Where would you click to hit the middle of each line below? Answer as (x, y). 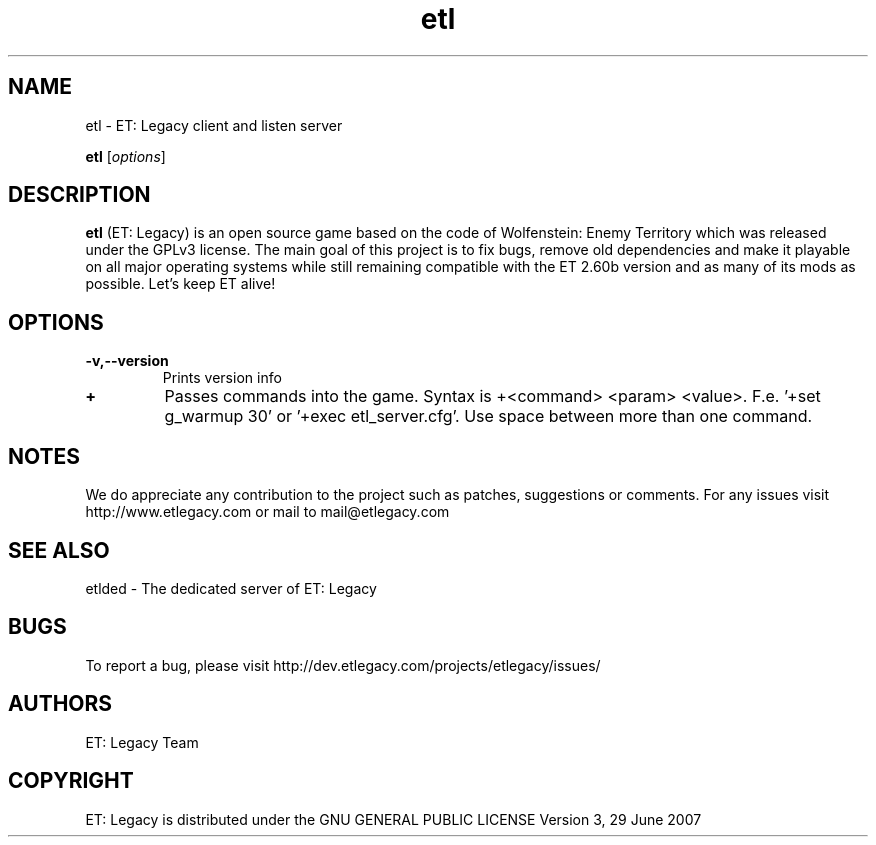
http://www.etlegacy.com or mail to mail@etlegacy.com (267, 512)
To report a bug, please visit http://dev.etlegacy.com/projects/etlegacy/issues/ (343, 665)
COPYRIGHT (71, 781)
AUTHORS (60, 704)
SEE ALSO (59, 550)
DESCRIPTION (79, 195)
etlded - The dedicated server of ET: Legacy (231, 588)
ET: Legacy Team (142, 742)
